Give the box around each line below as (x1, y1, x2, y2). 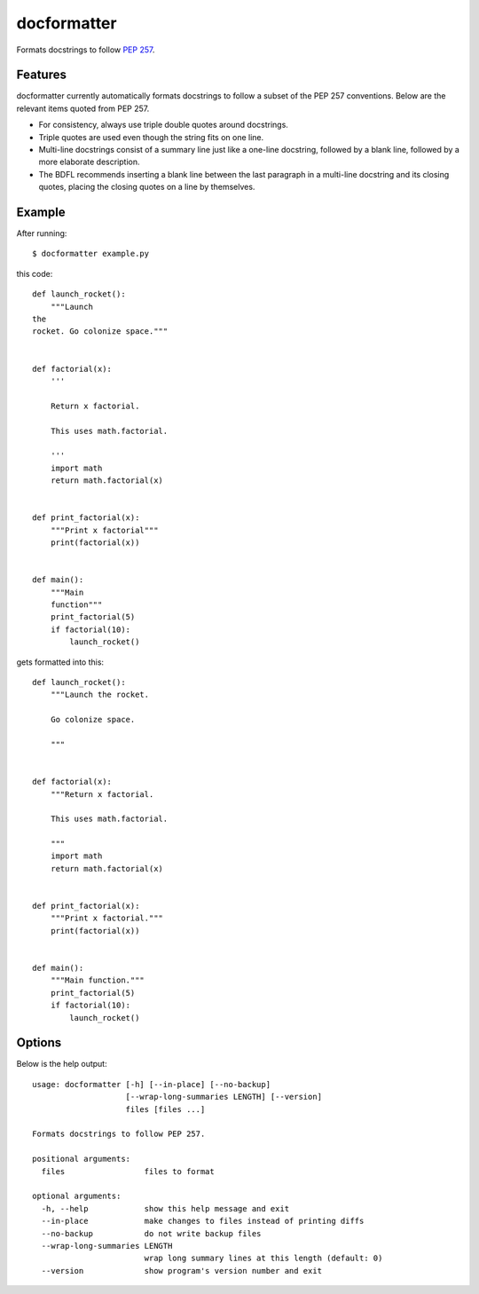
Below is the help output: (16, 1059, 107, 1069)
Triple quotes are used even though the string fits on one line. (38, 131, 264, 142)
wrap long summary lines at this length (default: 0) (144, 1253, 383, 1264)
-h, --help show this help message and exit (41, 1203, 290, 1213)
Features (16, 67, 67, 83)
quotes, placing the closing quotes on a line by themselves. (38, 182, 255, 193)
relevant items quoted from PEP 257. (16, 103, 150, 114)
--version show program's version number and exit (41, 1266, 323, 1275)
